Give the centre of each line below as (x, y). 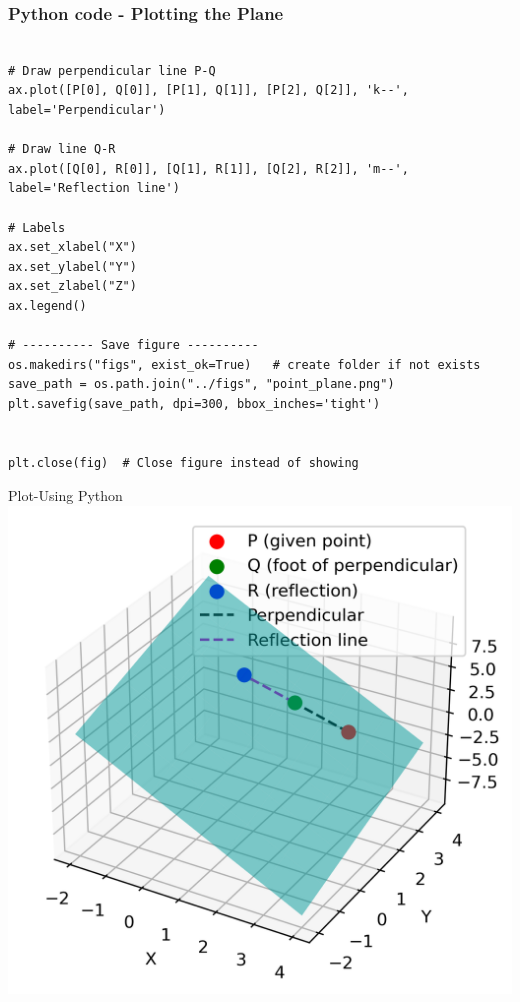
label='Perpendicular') (87, 110)
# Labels (37, 227)
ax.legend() (47, 305)
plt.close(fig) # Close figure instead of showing (183, 462)
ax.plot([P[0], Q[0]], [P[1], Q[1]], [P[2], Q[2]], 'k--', (208, 90)
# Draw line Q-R (62, 149)
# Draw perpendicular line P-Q (112, 70)
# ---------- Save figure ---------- (133, 345)
